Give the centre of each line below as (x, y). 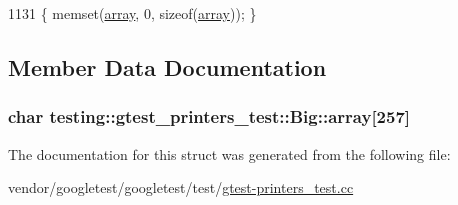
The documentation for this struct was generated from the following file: (229, 153)
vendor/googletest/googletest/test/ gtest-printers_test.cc (181, 187)
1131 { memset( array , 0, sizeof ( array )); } (132, 13)
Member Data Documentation (167, 66)
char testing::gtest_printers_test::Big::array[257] (209, 116)
